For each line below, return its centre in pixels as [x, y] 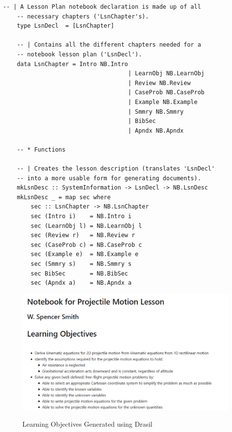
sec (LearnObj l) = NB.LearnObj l [86, 226]
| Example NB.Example [163, 102]
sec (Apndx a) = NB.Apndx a [81, 283]
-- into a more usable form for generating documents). [109, 178]
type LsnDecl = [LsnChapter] [66, 26]
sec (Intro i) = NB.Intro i [81, 216]
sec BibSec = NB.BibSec [79, 273]
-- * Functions [41, 149]
